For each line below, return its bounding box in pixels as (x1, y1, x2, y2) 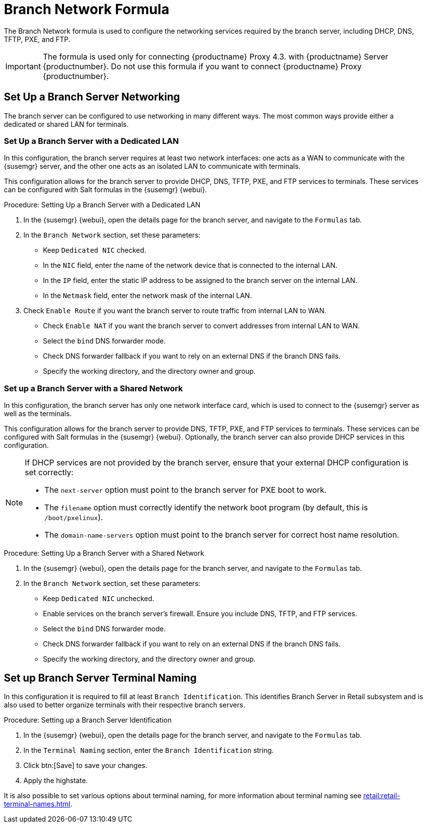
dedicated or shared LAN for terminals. (4, 120, 129, 128)
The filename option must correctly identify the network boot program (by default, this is (44, 503, 368, 513)
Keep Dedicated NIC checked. (43, 246, 146, 255)
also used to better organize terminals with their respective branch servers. (4, 700, 245, 709)
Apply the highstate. (23, 776, 88, 785)
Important (5, 61, 41, 71)
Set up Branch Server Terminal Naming (4, 671, 197, 684)
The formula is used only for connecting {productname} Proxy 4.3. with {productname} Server (42, 51, 388, 61)
